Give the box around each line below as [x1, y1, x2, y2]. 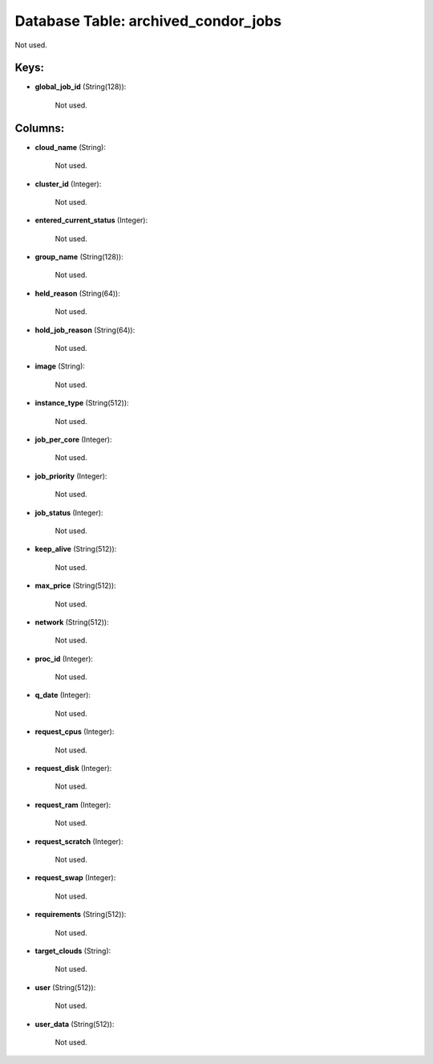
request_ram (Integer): [34, 800, 111, 809]
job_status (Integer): [34, 508, 103, 517]
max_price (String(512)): [34, 581, 116, 590]
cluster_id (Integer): [34, 179, 102, 189]
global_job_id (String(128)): [34, 82, 127, 92]
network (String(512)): [34, 617, 109, 626]
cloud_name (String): [34, 142, 106, 152]
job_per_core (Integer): [34, 434, 112, 444]
